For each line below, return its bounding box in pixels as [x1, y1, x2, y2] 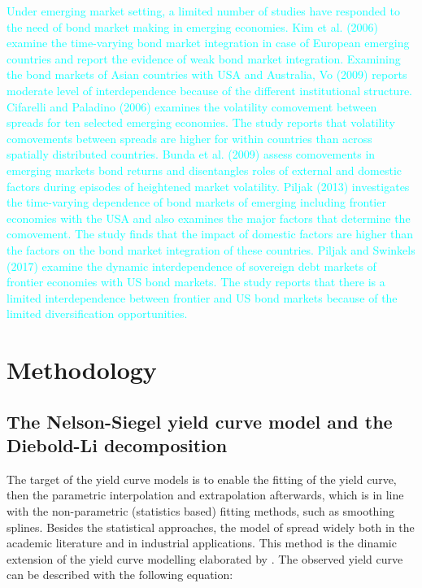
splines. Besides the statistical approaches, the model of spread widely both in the [7, 518, 415, 535]
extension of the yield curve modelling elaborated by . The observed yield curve [7, 550, 403, 567]
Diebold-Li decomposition [7, 433, 228, 458]
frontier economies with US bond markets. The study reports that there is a [7, 273, 385, 290]
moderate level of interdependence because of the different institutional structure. [7, 81, 412, 98]
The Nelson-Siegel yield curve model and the [7, 408, 393, 433]
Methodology [7, 353, 157, 386]
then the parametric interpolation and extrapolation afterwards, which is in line [7, 486, 404, 503]
